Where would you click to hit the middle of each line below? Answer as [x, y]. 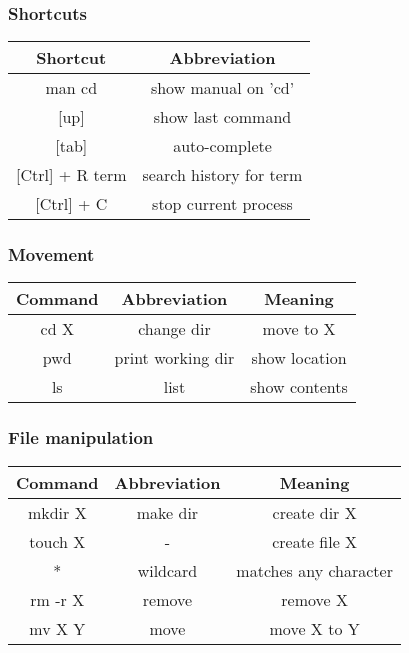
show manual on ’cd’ [222, 88]
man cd [71, 88]
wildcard [167, 570]
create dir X [314, 512]
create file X [315, 541]
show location [299, 358]
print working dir [174, 358]
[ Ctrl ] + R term [71, 175]
